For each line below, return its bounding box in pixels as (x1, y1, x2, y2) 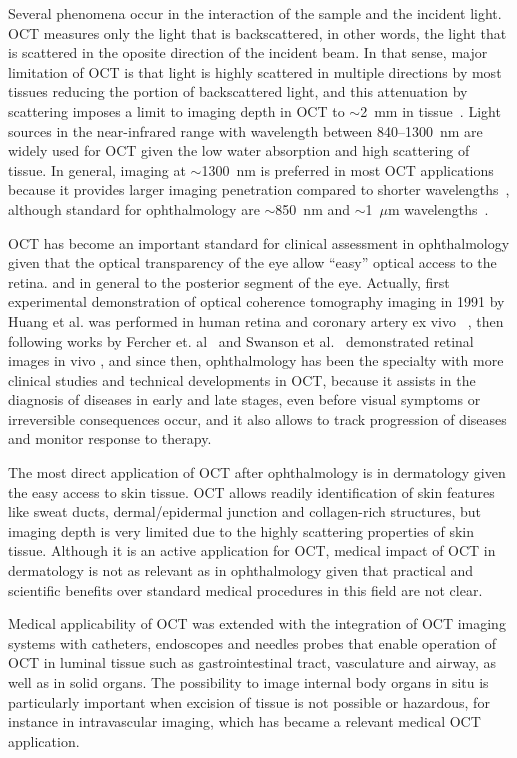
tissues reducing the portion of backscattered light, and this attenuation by (8, 81, 468, 102)
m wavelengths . (387, 198, 489, 219)
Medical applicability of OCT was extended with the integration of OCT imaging (8, 613, 506, 634)
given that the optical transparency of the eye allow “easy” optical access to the (8, 252, 497, 273)
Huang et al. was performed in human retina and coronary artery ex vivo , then (8, 310, 504, 331)
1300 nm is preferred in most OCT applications (201, 159, 494, 180)
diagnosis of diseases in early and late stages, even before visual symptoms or (8, 389, 481, 410)
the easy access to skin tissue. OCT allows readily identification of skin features (8, 481, 495, 502)
